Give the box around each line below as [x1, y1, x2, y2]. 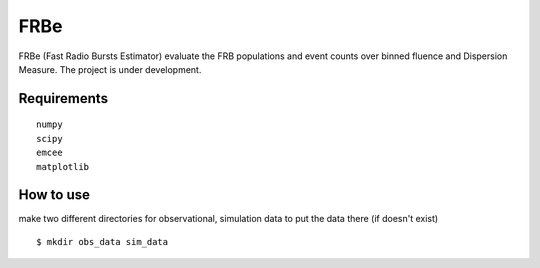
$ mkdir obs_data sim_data [36, 236, 169, 247]
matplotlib [36, 161, 90, 172]
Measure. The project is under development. [18, 63, 202, 75]
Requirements [18, 90, 109, 107]
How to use [18, 186, 90, 204]
